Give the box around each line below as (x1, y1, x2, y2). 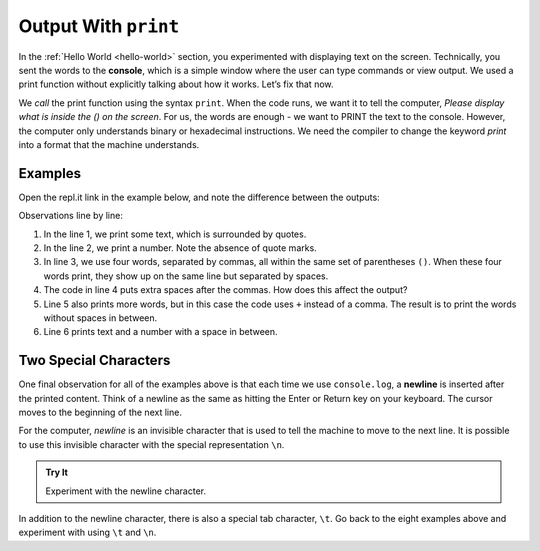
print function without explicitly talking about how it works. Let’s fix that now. (18, 78, 334, 90)
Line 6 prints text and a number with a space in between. (43, 326, 279, 338)
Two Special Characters (18, 352, 171, 369)
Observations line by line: (18, 210, 124, 222)
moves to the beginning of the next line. (18, 406, 182, 418)
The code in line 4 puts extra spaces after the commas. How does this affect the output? (43, 284, 408, 296)
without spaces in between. (43, 311, 158, 324)
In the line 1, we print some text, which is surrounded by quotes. (43, 228, 307, 240)
